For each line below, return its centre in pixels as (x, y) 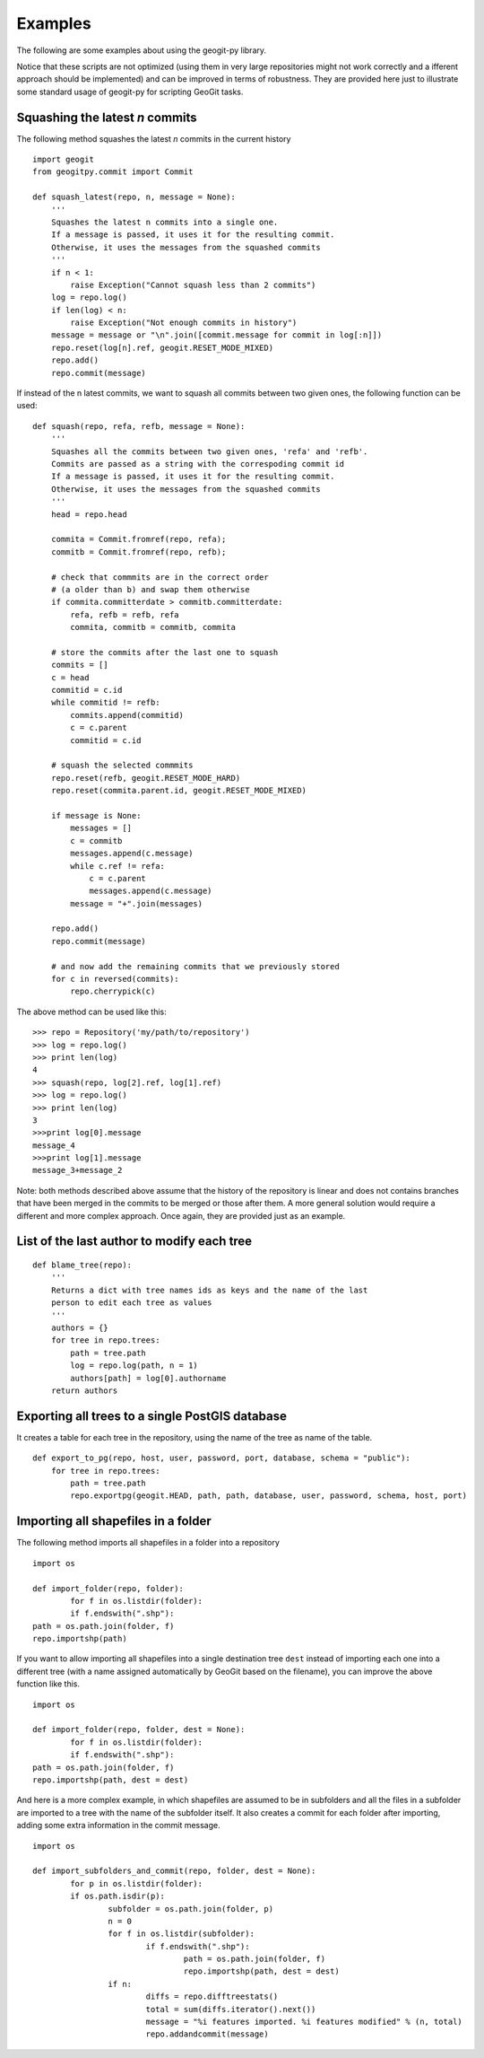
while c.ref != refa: (118, 866)
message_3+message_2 (78, 1170)
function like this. (48, 1684)
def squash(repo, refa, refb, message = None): (139, 426)
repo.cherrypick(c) (113, 991)
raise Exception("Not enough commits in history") (184, 323)
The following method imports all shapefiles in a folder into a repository (148, 1543)
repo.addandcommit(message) (207, 2034)
